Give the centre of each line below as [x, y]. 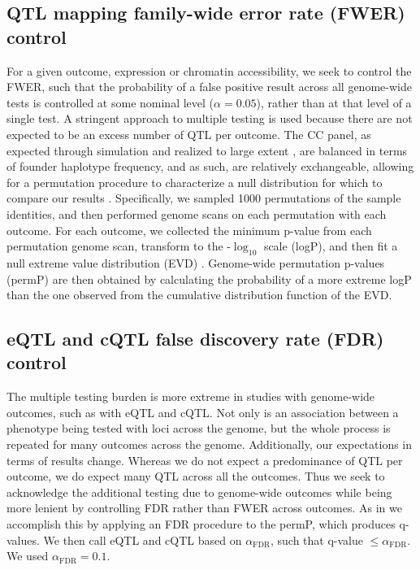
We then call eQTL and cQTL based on [143, 540]
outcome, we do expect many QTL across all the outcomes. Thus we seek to [196, 476]
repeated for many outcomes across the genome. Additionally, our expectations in [210, 444]
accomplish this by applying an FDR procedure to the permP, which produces [201, 524]
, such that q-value [316, 540]
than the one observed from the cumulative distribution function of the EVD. [199, 295]
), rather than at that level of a [334, 102]
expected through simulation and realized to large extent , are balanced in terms [207, 150]
